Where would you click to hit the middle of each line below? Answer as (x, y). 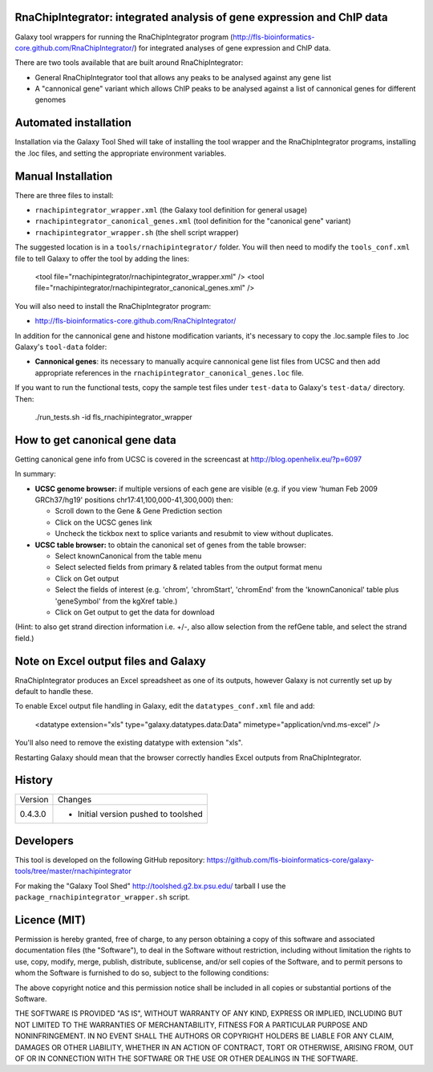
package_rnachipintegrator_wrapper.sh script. (102, 897)
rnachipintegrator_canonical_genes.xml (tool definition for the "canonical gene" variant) (193, 221)
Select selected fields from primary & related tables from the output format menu (188, 567)
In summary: (35, 474)
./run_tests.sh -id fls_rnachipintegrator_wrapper (113, 416)
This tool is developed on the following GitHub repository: (110, 859)
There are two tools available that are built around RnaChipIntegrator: (129, 63)
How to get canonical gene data (95, 440)
